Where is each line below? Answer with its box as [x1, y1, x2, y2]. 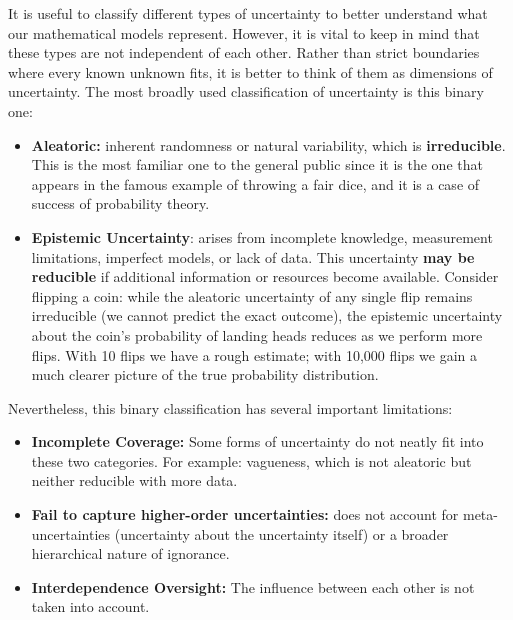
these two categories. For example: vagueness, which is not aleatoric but [31, 450, 472, 471]
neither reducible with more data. [31, 470, 238, 491]
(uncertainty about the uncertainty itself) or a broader [114, 523, 449, 544]
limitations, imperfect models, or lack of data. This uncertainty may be [31, 246, 475, 267]
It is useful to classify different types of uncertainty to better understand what [8, 3, 488, 23]
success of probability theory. [31, 193, 210, 214]
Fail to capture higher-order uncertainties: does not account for [31, 504, 459, 525]
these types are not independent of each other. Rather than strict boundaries [8, 42, 480, 63]
